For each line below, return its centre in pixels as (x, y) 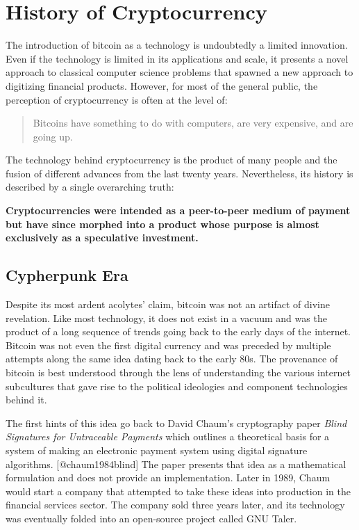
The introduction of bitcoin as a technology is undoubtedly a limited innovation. (177, 45)
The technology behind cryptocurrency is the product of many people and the (172, 160)
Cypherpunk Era (67, 275)
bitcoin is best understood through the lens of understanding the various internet (178, 372)
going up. (53, 136)
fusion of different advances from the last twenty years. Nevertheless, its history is (179, 173)
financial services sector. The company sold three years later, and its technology (175, 505)
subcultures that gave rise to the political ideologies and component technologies (177, 386)
